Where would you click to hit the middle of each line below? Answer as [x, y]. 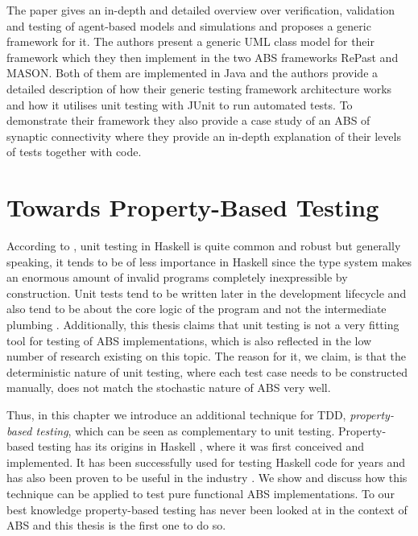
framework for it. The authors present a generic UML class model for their [190, 41]
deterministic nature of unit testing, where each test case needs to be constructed [207, 371]
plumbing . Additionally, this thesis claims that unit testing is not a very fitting [203, 325]
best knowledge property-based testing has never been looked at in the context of [207, 509]
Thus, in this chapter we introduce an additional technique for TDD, [176, 414]
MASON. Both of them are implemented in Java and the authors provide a [192, 73]
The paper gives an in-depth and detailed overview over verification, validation [201, 10]
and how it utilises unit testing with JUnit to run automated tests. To [180, 104]
